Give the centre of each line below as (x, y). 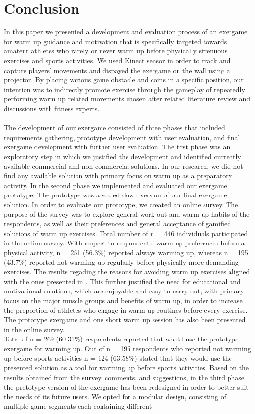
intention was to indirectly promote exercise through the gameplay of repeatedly (125, 89)
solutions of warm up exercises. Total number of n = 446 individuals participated (126, 233)
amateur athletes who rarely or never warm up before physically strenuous (116, 51)
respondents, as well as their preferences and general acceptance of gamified (117, 223)
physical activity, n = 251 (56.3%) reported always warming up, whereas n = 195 (126, 252)
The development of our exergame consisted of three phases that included (115, 128)
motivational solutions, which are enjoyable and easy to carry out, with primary (124, 291)
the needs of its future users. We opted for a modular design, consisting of (115, 396)
